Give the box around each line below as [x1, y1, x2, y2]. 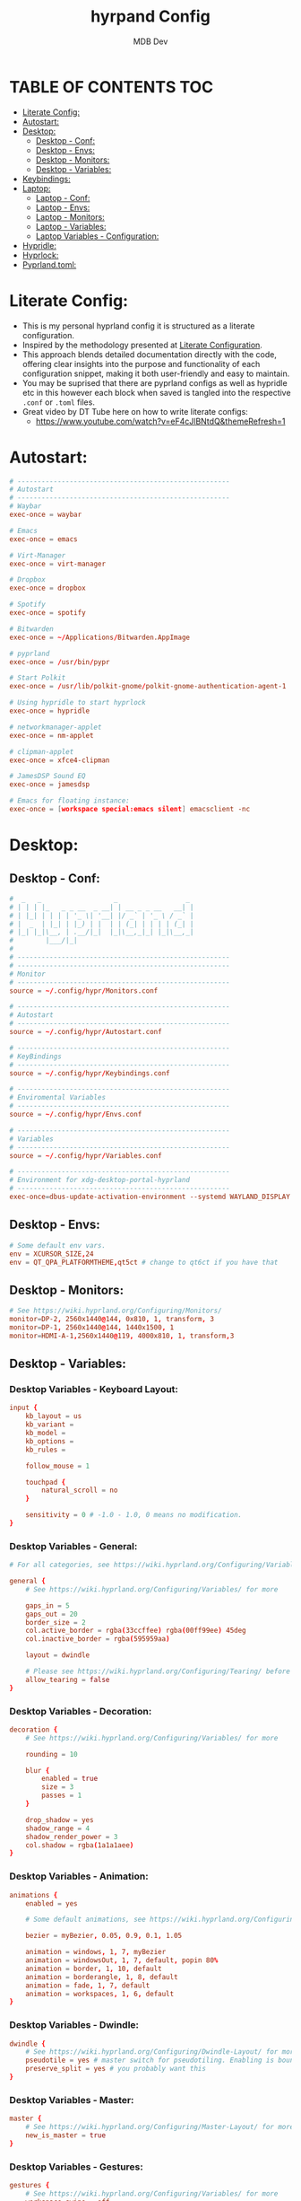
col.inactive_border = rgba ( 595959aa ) [25, 1635, 170, 1644]
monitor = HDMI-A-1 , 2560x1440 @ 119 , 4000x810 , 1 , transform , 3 [9, 1331, 235, 1340]
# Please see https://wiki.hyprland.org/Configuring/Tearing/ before [25, 1667, 291, 1676]
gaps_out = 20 [25, 1609, 78, 1618]
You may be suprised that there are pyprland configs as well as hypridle [21, 377, 288, 388]
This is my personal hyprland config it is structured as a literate [21, 320, 255, 331]
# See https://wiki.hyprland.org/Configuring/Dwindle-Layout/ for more [25, 2048, 298, 2056]
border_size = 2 [25, 1618, 87, 1627]
